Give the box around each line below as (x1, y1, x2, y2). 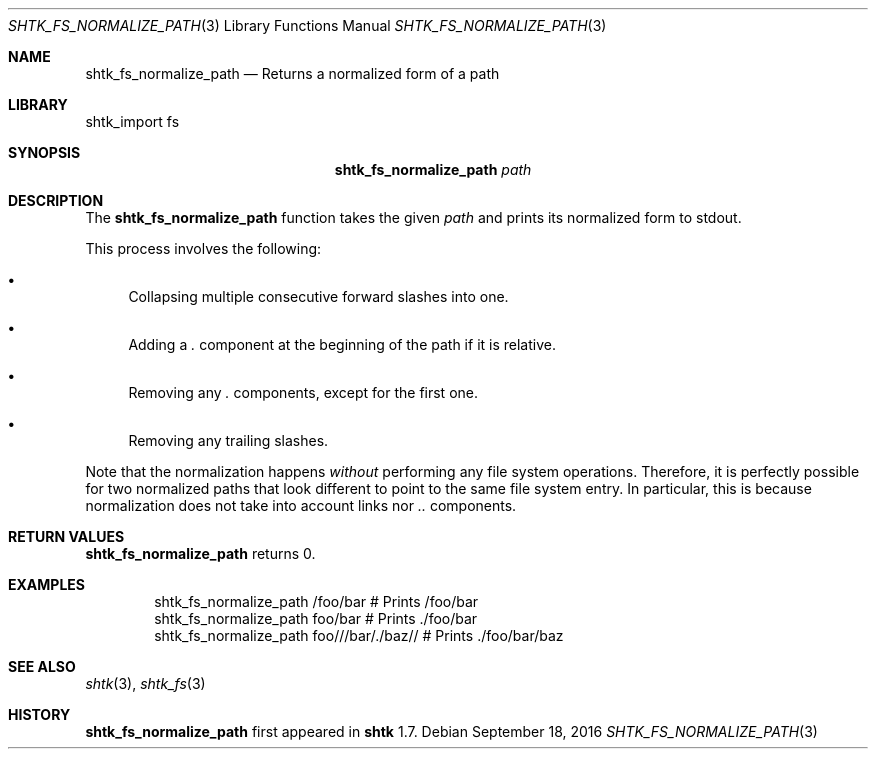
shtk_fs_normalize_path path (334, 161, 532, 178)
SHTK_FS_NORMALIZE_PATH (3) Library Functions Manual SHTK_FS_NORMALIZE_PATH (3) (8, 17, 607, 34)
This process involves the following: (85, 240, 322, 257)
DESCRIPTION (8, 192, 104, 209)
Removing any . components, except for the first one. (128, 384, 479, 401)
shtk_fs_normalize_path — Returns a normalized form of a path (85, 65, 500, 82)
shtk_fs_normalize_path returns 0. (85, 545, 316, 562)
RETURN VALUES (8, 528, 125, 545)
